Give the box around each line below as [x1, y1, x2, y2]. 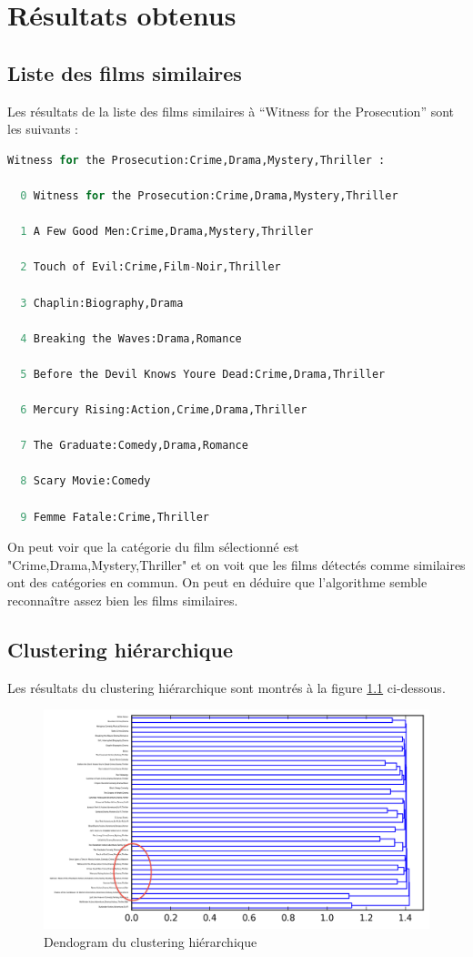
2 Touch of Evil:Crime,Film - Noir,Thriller [20, 260, 281, 274]
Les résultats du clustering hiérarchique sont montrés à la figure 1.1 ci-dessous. [7, 677, 446, 697]
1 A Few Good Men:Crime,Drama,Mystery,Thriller [20, 225, 314, 239]
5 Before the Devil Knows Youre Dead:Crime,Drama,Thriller [20, 367, 386, 381]
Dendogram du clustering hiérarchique [44, 932, 257, 951]
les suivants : [7, 119, 78, 138]
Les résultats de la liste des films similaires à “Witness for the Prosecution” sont [7, 101, 455, 120]
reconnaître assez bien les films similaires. [7, 591, 238, 610]
